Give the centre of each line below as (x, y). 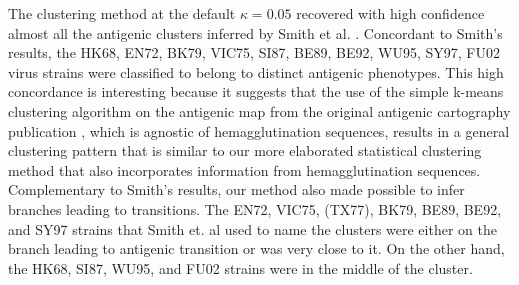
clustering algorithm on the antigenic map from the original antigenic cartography (259, 110)
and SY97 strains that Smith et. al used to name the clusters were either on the (252, 228)
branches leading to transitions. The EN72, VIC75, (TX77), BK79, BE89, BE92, (255, 208)
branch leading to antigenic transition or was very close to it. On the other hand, (256, 248)
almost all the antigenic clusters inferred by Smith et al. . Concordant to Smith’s (255, 32)
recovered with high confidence (390, 13)
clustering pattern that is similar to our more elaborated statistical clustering (245, 150)
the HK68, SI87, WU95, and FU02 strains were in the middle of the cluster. (240, 267)
